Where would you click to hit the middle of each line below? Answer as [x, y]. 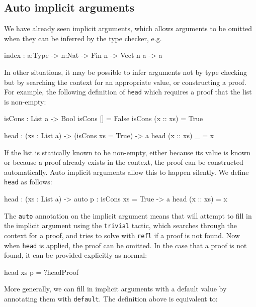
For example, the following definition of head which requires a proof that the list [128, 92]
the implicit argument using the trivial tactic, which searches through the [121, 225]
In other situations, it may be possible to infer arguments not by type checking [126, 72]
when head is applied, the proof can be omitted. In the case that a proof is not [125, 245]
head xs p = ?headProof [41, 272]
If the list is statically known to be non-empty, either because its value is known [127, 152]
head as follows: [28, 182]
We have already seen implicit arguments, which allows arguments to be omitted [128, 28]
